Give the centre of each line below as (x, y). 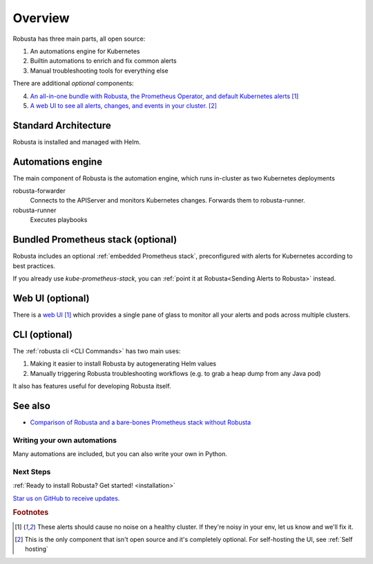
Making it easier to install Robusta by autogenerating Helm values (123, 364)
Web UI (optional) (51, 298)
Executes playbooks (59, 220)
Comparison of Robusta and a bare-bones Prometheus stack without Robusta (141, 422)
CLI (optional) (42, 334)
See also (32, 405)
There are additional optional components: (73, 84)
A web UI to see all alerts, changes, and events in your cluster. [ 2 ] (124, 105)
